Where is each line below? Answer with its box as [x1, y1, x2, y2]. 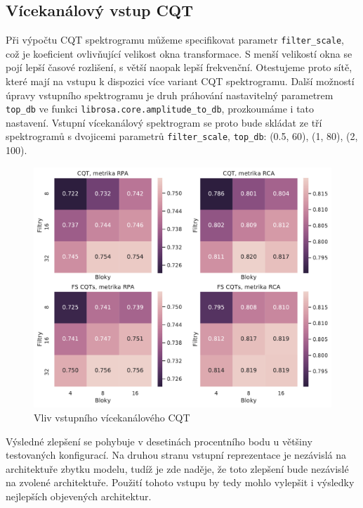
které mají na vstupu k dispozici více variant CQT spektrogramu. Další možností [6, 74, 355, 89]
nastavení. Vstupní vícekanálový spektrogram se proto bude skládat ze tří [6, 115, 322, 129]
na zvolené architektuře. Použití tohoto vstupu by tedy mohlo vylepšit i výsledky [6, 475, 355, 490]
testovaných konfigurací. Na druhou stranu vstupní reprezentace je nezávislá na [6, 447, 347, 462]
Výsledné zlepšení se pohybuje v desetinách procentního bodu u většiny [6, 433, 312, 448]
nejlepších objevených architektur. [6, 488, 152, 503]
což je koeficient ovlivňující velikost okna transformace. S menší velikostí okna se [6, 46, 352, 61]
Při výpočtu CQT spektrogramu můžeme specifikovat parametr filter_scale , [6, 32, 344, 47]
